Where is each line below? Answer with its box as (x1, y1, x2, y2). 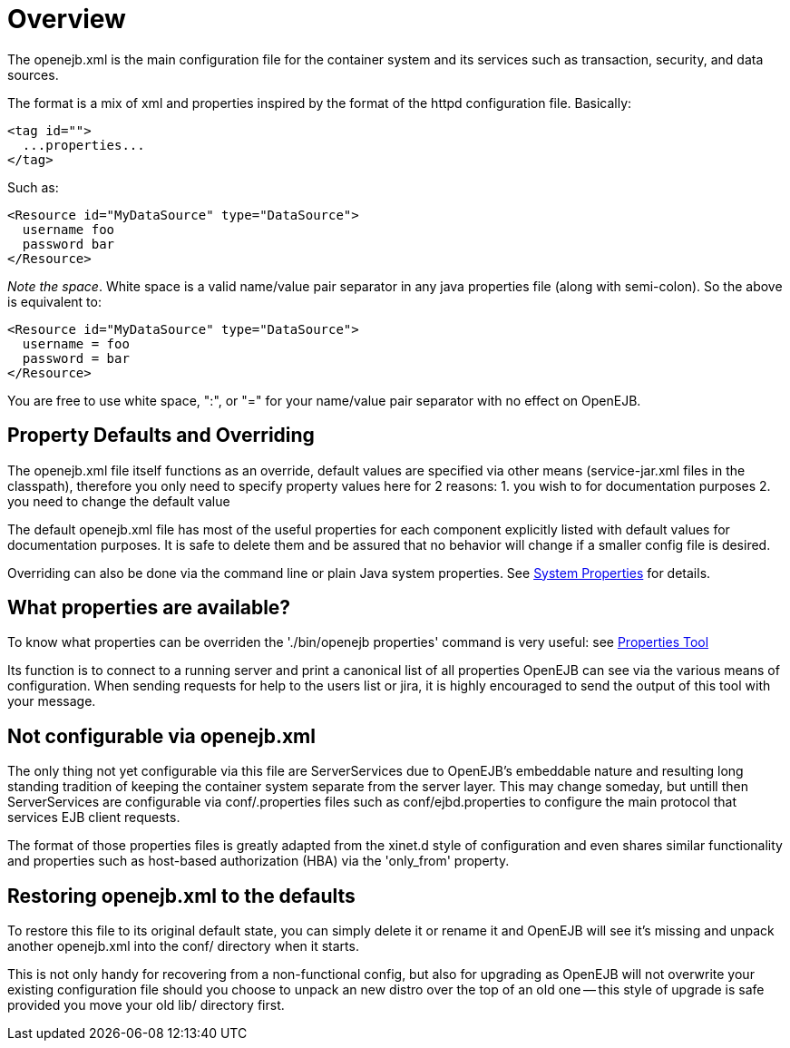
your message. (7, 693, 96, 710)
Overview (7, 4, 126, 34)
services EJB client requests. (7, 809, 180, 826)
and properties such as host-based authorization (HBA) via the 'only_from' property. (7, 853, 510, 869)
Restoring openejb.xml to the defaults (7, 884, 356, 907)
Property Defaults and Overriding (7, 424, 315, 447)
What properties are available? (7, 596, 291, 620)
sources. (7, 66, 59, 83)
